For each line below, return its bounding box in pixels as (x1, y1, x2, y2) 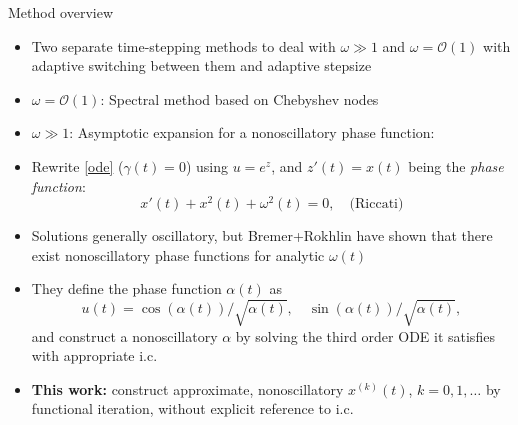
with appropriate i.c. (31, 345, 158, 366)
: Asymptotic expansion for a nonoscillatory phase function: (69, 122, 435, 143)
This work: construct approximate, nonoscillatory (31, 378, 344, 399)
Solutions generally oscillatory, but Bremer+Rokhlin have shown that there (31, 225, 493, 246)
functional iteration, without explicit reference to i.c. (31, 398, 354, 419)
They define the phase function (31, 278, 222, 299)
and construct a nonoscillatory (31, 325, 218, 346)
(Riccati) (349, 197, 404, 212)
